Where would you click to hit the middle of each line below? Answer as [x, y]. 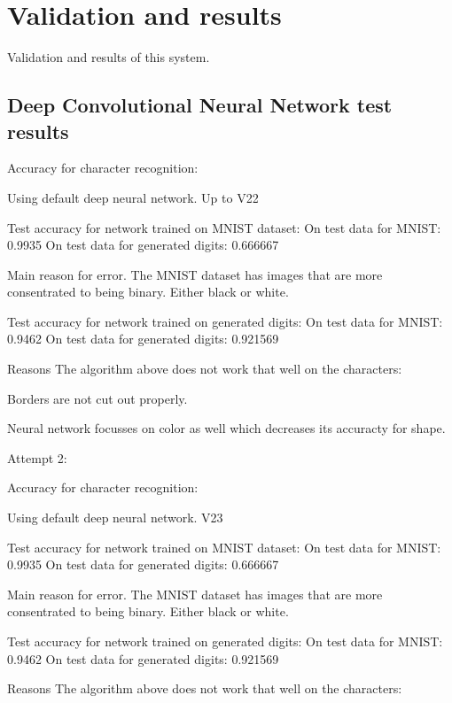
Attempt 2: [37, 457]
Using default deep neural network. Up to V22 [133, 197]
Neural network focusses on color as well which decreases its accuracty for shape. [226, 428]
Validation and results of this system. [109, 57]
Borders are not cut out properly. [97, 398]
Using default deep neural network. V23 [115, 518]
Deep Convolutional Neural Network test [200, 105]
